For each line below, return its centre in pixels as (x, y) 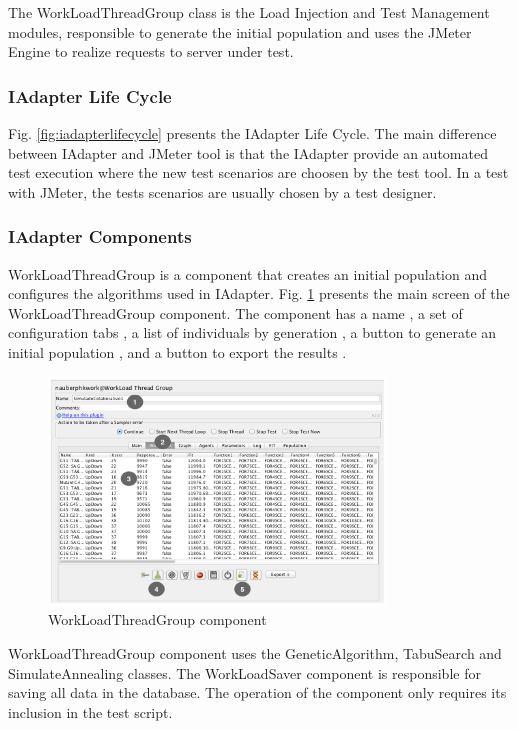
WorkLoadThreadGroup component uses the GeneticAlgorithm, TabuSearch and (255, 653)
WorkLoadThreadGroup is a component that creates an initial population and (248, 273)
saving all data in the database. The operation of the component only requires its (257, 692)
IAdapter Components (100, 236)
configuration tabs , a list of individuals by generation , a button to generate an (252, 332)
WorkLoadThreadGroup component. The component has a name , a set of (235, 312)
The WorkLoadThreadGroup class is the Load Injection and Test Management (249, 12)
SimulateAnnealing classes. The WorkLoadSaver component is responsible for (244, 672)
